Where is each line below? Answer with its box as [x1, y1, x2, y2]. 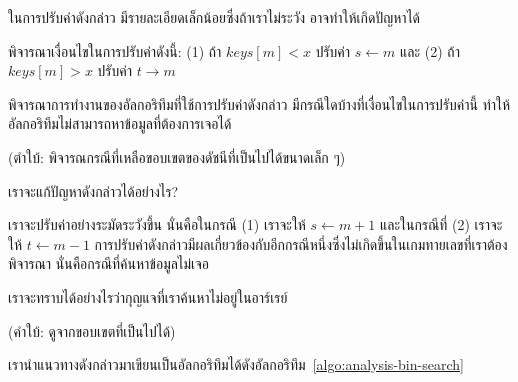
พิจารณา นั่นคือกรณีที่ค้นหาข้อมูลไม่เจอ [8, 253, 210, 274]
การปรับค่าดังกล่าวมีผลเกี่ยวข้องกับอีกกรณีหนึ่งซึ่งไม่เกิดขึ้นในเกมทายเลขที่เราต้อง [94, 233, 508, 254]
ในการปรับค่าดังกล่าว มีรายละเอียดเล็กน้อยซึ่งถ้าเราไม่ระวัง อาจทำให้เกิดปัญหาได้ [8, 7, 421, 27]
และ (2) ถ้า [400, 40, 460, 61]
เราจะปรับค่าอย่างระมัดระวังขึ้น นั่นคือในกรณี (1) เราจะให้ [8, 214, 306, 235]
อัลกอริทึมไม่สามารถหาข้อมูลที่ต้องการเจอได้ [8, 113, 232, 134]
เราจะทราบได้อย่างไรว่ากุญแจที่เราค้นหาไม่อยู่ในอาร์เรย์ [8, 286, 288, 307]
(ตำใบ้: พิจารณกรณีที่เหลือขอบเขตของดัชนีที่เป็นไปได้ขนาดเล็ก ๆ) [8, 146, 346, 167]
